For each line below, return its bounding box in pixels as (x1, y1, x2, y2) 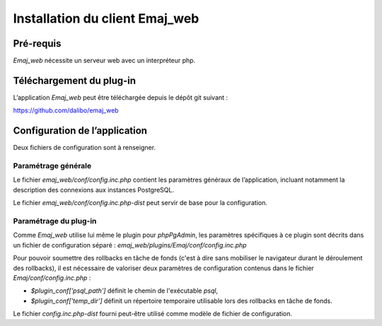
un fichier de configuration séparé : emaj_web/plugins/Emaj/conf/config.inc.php (13, 240, 247, 249)
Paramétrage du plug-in (13, 216, 97, 226)
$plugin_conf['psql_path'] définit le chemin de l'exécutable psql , (30, 286, 219, 295)
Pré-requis (13, 37, 62, 50)
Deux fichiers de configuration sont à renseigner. (13, 144, 156, 152)
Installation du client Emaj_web (13, 11, 199, 26)
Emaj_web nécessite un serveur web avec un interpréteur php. (13, 57, 196, 65)
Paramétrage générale (13, 161, 92, 171)
